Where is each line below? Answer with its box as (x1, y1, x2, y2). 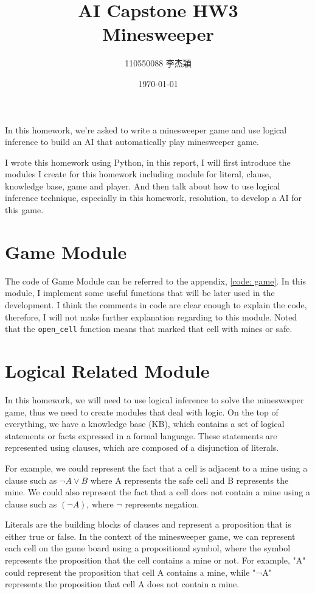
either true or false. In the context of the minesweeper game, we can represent (5, 529, 296, 542)
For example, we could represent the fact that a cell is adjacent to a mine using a (5, 461, 308, 474)
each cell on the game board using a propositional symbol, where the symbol (5, 542, 291, 554)
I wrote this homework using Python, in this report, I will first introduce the (5, 155, 291, 168)
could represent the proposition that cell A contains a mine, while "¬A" (5, 565, 272, 578)
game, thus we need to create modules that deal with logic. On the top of (5, 405, 279, 418)
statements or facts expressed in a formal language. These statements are (5, 429, 277, 442)
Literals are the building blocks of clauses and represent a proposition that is (5, 518, 291, 531)
